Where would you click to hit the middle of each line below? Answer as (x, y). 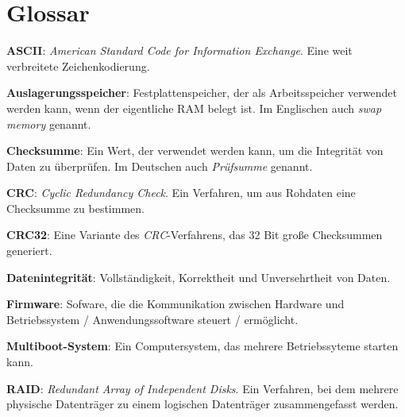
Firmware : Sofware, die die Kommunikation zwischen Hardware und (175, 304)
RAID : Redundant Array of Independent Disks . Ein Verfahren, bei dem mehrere (202, 388)
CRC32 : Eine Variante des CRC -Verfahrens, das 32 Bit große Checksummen (195, 235)
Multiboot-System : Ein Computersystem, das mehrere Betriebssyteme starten (202, 346)
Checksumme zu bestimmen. (75, 208)
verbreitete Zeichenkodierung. (78, 66)
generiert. (29, 251)
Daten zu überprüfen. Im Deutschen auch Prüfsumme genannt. (160, 166)
